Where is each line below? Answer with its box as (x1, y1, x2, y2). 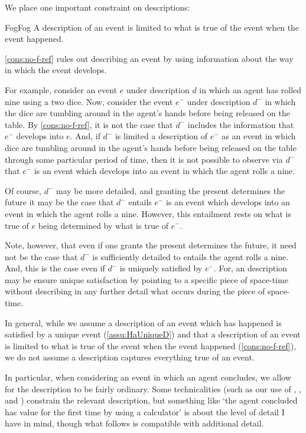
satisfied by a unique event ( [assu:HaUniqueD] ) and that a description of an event (5, 328, 301, 340)
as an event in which (222, 130, 296, 142)
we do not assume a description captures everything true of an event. (5, 351, 255, 363)
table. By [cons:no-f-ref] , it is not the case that (5, 118, 173, 130)
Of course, (5, 184, 41, 196)
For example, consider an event (5, 83, 118, 96)
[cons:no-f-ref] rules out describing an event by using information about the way (5, 52, 294, 64)
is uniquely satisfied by (119, 262, 203, 274)
